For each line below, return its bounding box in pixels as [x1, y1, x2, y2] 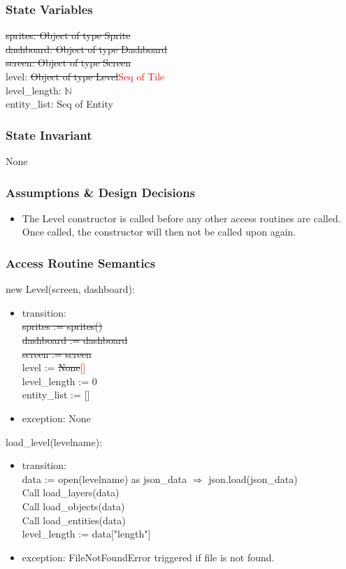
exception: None [22, 410, 91, 425]
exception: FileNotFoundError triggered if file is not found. [22, 549, 275, 564]
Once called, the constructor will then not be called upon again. [22, 224, 296, 239]
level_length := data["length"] [22, 526, 151, 541]
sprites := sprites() [22, 319, 103, 333]
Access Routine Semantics [6, 254, 156, 271]
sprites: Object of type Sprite [6, 28, 131, 43]
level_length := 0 [22, 373, 97, 388]
